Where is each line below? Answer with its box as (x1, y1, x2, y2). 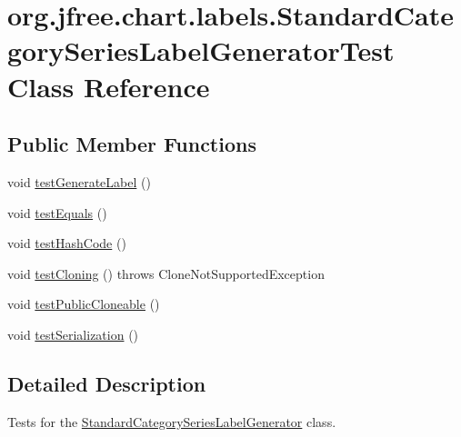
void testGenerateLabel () (7, 172, 151, 191)
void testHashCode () (7, 233, 126, 253)
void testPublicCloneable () (7, 294, 160, 313)
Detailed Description (7, 369, 206, 397)
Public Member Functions (7, 130, 256, 158)
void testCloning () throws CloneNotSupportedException (7, 263, 325, 283)
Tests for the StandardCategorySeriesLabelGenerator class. (7, 412, 336, 431)
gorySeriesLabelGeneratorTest (7, 32, 395, 69)
